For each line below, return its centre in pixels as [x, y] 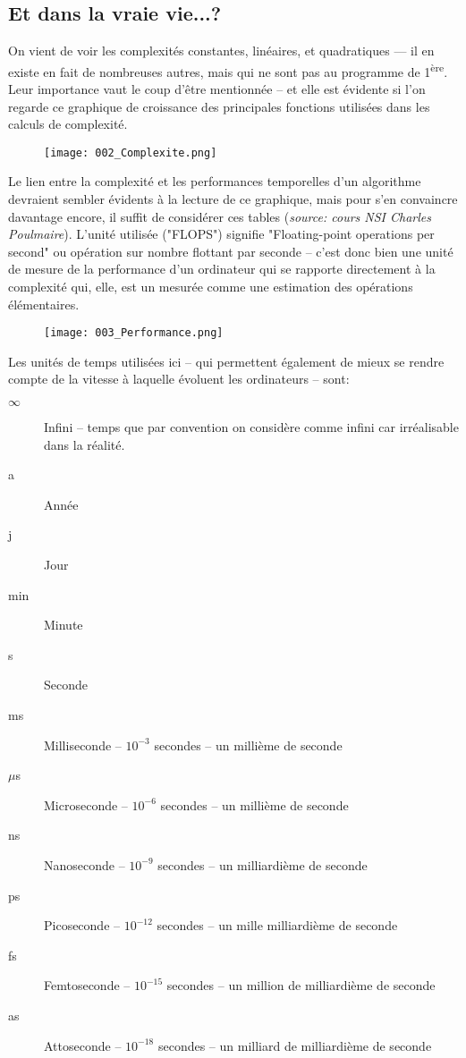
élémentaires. [44, 304]
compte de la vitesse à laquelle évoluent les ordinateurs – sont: [179, 379]
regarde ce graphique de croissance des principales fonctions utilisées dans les [219, 106]
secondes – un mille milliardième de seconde [277, 925]
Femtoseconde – [87, 985]
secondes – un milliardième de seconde [263, 864]
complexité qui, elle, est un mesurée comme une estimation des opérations [211, 287]
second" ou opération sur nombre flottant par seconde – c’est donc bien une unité [231, 251]
